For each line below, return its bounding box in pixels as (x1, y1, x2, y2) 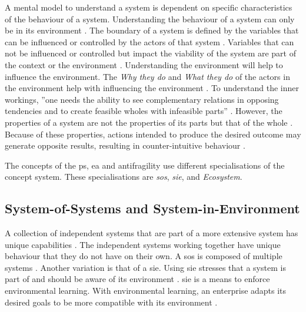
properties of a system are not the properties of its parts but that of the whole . (5, 116, 293, 128)
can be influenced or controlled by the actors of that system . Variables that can (5, 35, 294, 48)
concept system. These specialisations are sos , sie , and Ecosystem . (5, 170, 242, 183)
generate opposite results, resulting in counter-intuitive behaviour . (5, 139, 245, 152)
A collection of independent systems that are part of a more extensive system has (5, 227, 298, 239)
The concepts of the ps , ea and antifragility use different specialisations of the (5, 159, 285, 171)
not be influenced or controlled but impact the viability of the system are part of (5, 47, 296, 59)
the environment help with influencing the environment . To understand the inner (5, 82, 300, 94)
